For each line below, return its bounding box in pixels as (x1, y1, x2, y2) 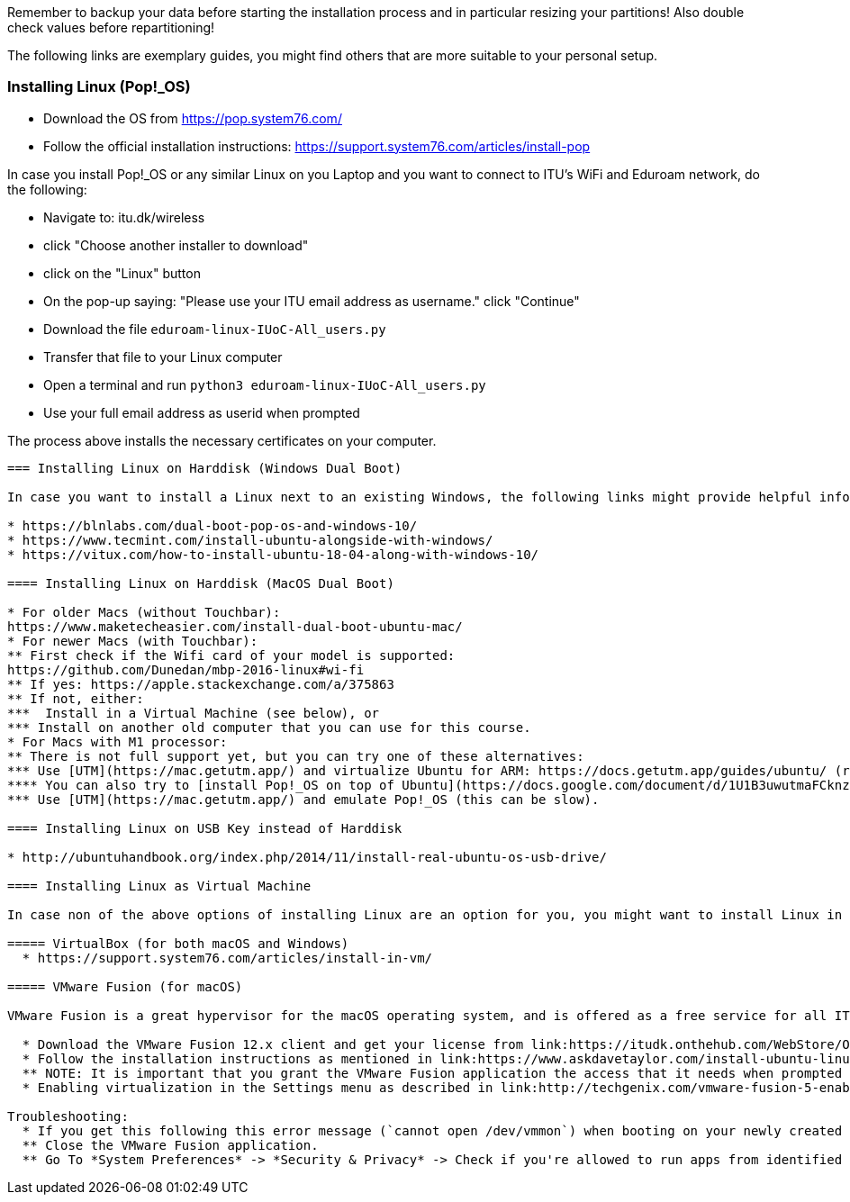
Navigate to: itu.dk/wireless (43, 209, 205, 225)
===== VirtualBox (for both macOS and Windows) (7, 935, 349, 951)
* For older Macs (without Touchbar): (7, 604, 281, 619)
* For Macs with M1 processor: (7, 734, 228, 749)
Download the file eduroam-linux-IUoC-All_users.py (43, 321, 386, 337)
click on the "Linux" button (43, 265, 201, 281)
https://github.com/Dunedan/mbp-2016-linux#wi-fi (7, 662, 365, 677)
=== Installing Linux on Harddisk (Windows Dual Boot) (7, 460, 402, 475)
